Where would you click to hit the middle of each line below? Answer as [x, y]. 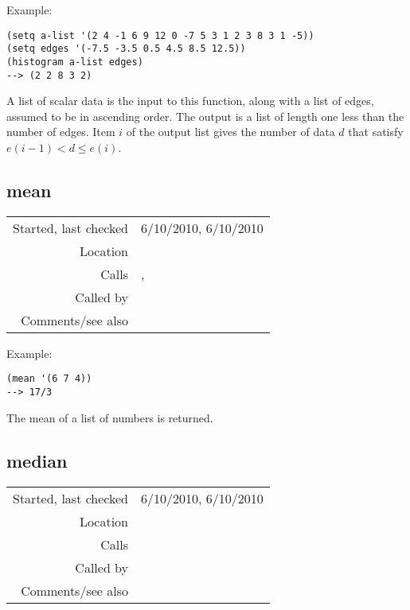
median [37, 460]
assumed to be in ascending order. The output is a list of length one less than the [205, 116]
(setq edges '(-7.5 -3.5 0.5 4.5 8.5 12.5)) [126, 49]
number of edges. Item [61, 132]
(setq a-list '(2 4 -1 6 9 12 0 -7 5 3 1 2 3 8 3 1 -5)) [160, 35]
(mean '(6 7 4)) [49, 379]
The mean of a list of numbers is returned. [110, 417]
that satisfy [376, 132]
